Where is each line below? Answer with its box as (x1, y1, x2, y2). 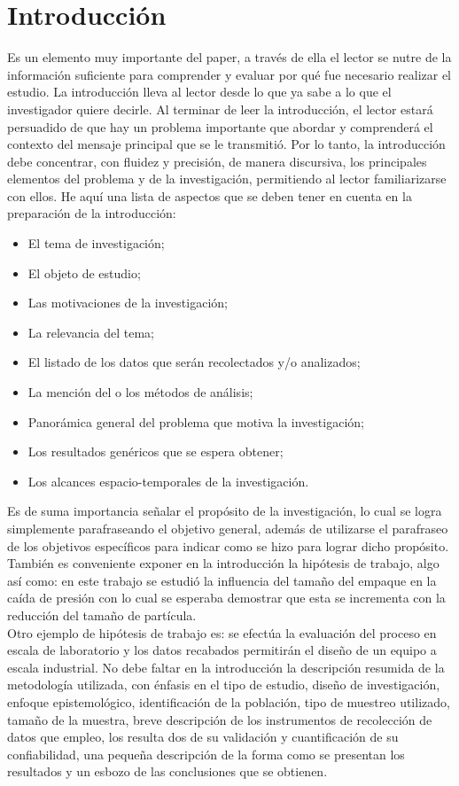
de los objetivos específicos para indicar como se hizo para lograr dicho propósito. (7, 536, 449, 555)
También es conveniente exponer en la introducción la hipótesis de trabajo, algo (7, 554, 440, 572)
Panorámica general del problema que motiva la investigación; (27, 412, 364, 431)
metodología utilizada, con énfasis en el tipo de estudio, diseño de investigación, (7, 675, 440, 694)
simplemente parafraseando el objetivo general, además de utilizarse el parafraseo (7, 519, 448, 537)
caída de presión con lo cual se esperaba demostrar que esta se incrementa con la (7, 588, 446, 607)
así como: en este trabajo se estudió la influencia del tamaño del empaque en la (7, 571, 437, 589)
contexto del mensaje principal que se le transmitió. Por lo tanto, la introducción (7, 135, 446, 153)
